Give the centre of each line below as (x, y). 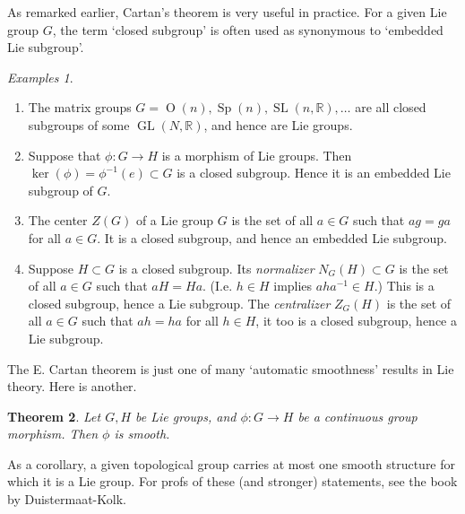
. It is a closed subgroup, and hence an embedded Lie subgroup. (272, 237)
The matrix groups (80, 107)
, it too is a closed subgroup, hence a (356, 321)
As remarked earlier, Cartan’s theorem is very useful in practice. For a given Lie (227, 12)
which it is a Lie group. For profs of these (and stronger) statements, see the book (232, 481)
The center (58, 220)
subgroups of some (79, 124)
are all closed (391, 107)
